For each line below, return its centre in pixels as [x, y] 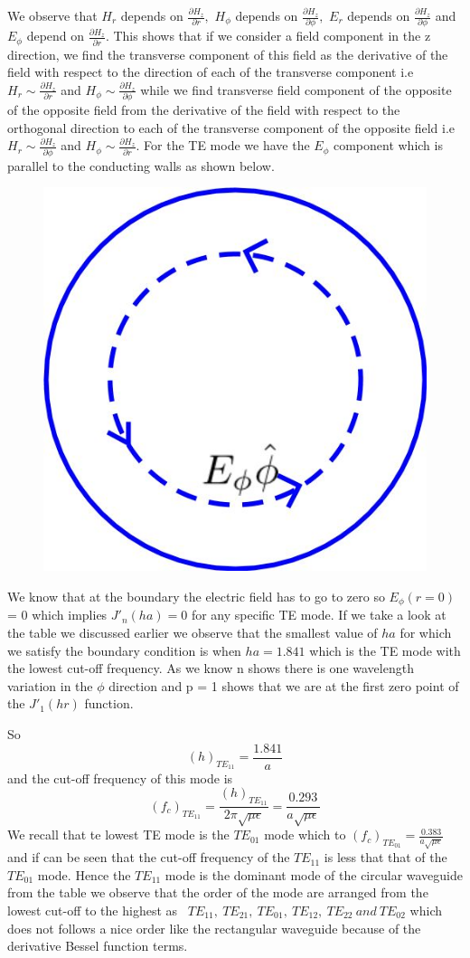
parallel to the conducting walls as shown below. [141, 165]
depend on [56, 36]
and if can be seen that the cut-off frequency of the [149, 857]
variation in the [50, 685]
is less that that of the [385, 857]
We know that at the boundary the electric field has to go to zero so [196, 596]
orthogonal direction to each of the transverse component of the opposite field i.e [231, 127]
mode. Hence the [84, 874]
